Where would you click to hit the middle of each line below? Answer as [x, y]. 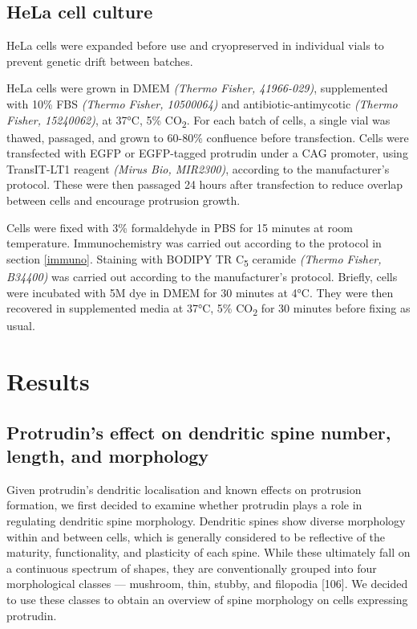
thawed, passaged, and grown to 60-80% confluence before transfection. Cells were [208, 137]
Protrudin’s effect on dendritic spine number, [199, 432]
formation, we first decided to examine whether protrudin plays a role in [184, 505]
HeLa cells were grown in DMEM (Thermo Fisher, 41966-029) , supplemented [197, 88]
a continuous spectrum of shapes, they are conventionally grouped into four [192, 568]
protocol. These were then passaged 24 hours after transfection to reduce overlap [205, 184]
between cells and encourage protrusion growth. [123, 200]
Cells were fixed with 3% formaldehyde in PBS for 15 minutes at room [180, 227]
